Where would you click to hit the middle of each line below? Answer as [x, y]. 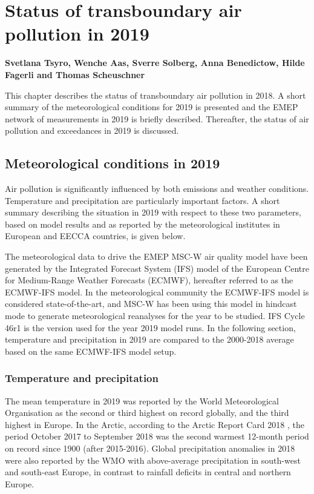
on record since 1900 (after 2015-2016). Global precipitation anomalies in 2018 [150, 448]
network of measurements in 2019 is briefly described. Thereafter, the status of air [157, 118]
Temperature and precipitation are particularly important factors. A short [142, 200]
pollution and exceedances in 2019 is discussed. [92, 130]
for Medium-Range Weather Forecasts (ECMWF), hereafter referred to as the [149, 280]
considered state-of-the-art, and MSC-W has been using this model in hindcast [151, 304]
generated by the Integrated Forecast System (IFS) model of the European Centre [157, 268]
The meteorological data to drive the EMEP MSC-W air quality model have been [156, 256]
